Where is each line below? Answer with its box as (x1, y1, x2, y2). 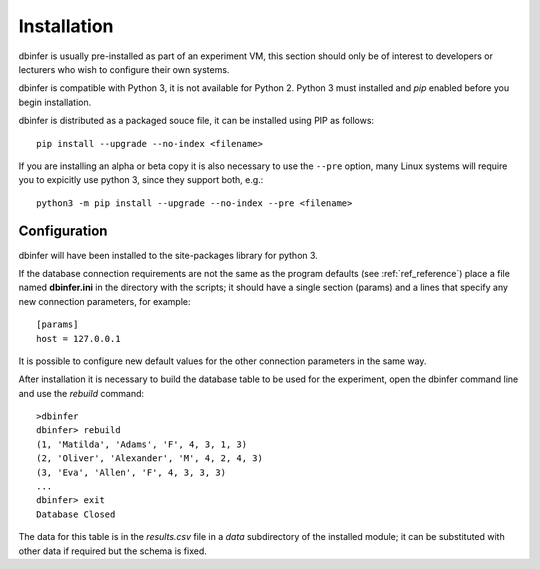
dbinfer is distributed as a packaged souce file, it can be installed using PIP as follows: (18, 115, 375, 127)
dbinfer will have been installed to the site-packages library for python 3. (18, 249, 319, 261)
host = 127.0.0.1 (36, 333, 121, 344)
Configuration (18, 223, 108, 240)
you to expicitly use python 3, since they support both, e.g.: (18, 174, 264, 186)
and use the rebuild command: (18, 387, 145, 399)
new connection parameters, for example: (18, 295, 191, 307)
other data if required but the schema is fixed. (18, 545, 207, 557)
